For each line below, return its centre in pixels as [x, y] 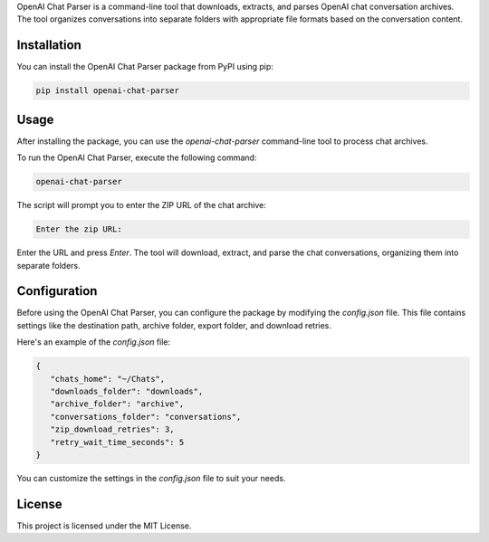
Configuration [57, 291]
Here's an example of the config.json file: [94, 342]
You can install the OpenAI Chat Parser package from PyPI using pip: [145, 67]
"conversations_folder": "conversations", [146, 417]
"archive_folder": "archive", [117, 404]
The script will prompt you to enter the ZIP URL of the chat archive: [142, 205]
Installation [49, 45]
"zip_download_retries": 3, [113, 429]
